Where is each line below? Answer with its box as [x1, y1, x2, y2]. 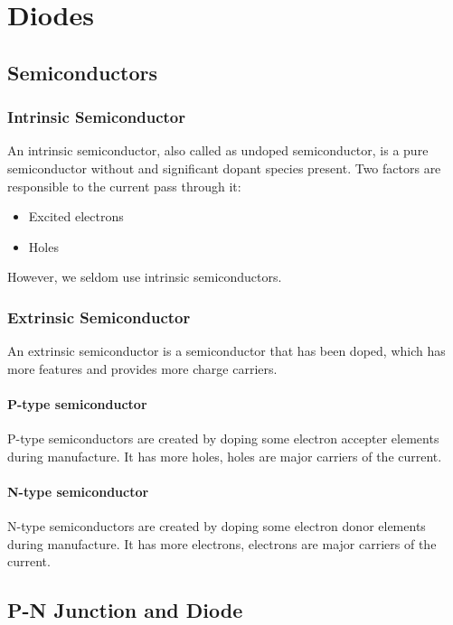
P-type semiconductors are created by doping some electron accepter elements [7, 429, 439, 448]
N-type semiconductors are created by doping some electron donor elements [7, 517, 426, 536]
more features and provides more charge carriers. [7, 359, 278, 378]
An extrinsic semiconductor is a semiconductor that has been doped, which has [7, 341, 446, 360]
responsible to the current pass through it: [7, 176, 241, 195]
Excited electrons [28, 207, 124, 226]
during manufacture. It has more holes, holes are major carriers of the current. [7, 446, 442, 465]
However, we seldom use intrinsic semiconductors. [7, 267, 282, 286]
